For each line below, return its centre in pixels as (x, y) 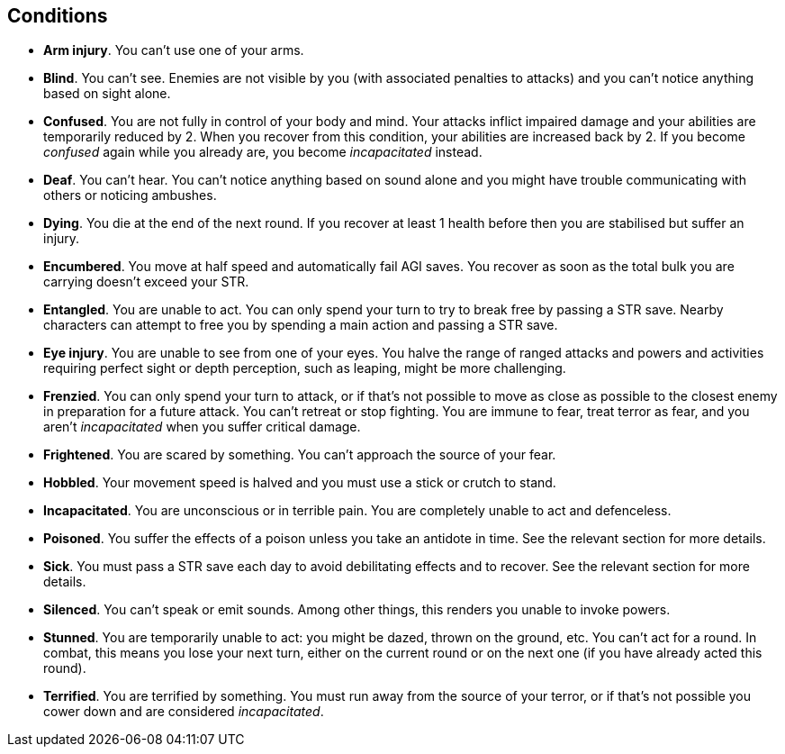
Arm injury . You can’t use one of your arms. (174, 50)
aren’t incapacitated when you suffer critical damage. (202, 427)
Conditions (58, 16)
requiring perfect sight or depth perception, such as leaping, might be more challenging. (305, 368)
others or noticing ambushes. (130, 195)
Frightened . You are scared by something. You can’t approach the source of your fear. (300, 455)
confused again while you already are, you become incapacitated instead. (263, 152)
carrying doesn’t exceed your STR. (146, 282)
